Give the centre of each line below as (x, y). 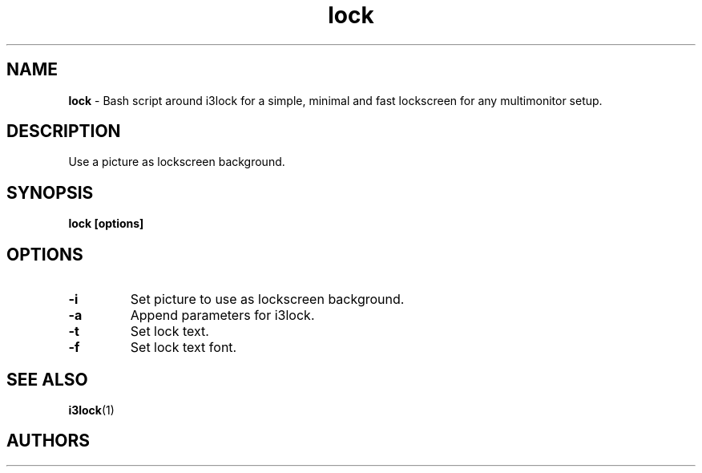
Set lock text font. (184, 348)
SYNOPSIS (50, 192)
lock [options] (106, 224)
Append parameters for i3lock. (222, 315)
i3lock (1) (91, 410)
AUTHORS (48, 441)
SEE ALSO (47, 379)
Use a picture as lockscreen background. (177, 162)
